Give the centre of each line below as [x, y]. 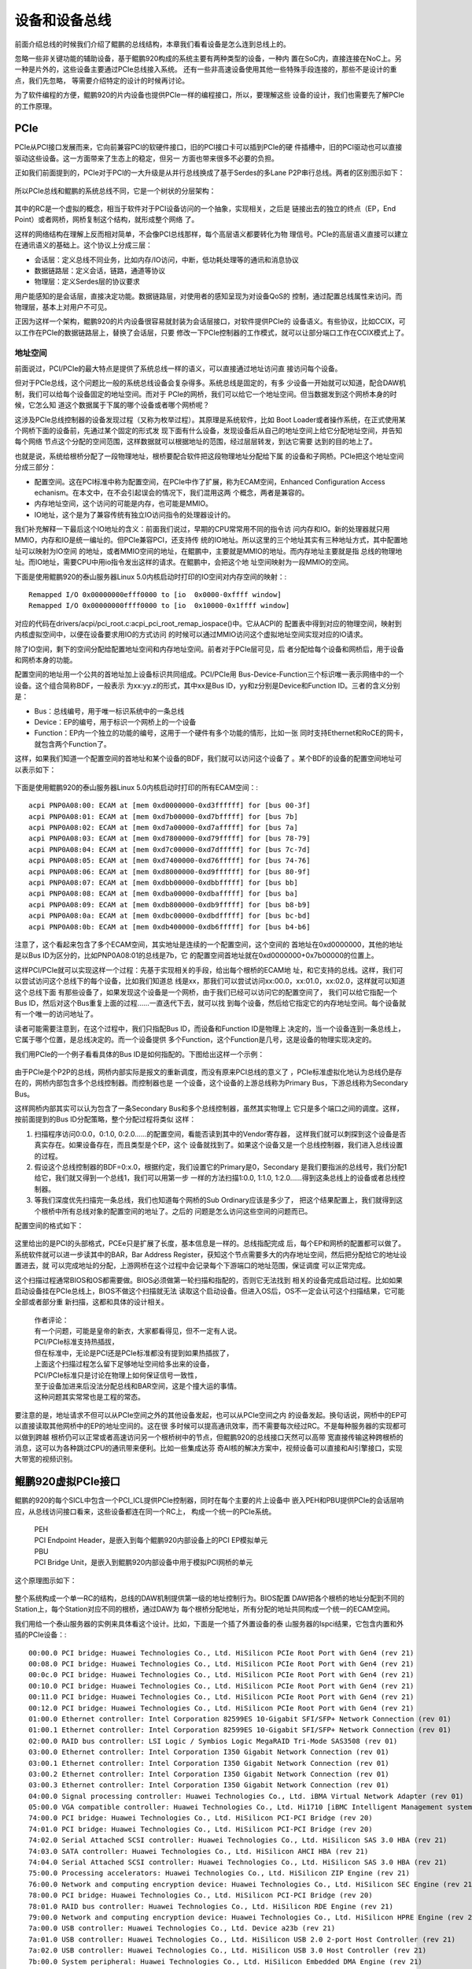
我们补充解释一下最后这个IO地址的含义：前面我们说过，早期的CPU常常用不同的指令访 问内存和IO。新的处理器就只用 [202, 529]
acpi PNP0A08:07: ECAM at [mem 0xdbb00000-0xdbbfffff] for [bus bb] [163, 883]
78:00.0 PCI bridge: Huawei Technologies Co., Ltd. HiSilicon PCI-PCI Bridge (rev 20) [201, 1895]
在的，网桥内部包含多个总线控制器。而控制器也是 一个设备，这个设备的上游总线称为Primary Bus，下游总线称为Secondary [211, 1083]
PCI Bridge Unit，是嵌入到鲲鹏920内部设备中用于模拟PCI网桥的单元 [144, 1563]
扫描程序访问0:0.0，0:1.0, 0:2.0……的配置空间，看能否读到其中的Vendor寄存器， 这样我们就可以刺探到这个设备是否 [220, 1133]
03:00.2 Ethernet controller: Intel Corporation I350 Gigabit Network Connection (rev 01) [209, 1774]
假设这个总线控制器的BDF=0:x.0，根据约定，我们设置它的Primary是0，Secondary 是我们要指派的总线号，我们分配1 [221, 1167]
